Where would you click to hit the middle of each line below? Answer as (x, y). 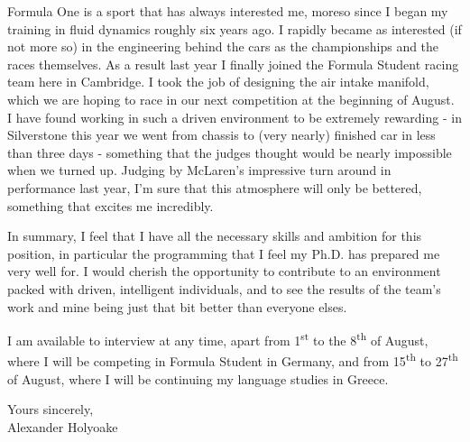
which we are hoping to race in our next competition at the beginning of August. (231, 99)
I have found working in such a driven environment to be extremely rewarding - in (235, 117)
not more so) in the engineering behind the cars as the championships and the (223, 46)
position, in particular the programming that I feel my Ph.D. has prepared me (224, 253)
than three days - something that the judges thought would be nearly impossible (230, 152)
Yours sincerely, (51, 409)
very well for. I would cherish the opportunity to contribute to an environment (224, 271)
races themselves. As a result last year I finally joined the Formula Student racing (233, 64)
